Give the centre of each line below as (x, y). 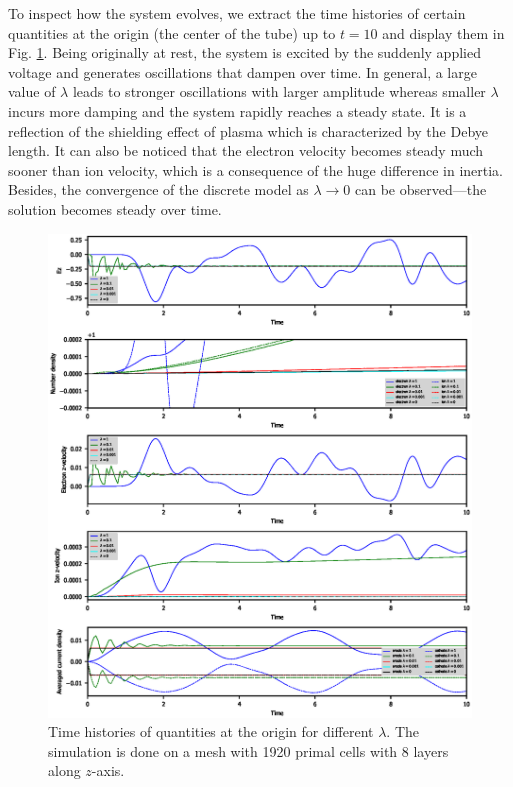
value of (32, 91)
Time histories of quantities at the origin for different (211, 731)
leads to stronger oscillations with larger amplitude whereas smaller (279, 91)
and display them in (443, 32)
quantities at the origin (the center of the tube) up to (172, 32)
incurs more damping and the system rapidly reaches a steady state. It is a (237, 110)
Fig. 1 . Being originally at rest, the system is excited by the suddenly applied (244, 52)
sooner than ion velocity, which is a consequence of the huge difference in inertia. (255, 169)
